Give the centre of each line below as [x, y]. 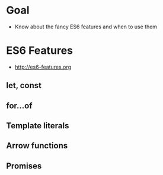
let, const [24, 85]
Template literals [38, 126]
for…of [19, 106]
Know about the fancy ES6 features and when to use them [86, 27]
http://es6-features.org [43, 67]
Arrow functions [37, 146]
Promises [24, 166]
